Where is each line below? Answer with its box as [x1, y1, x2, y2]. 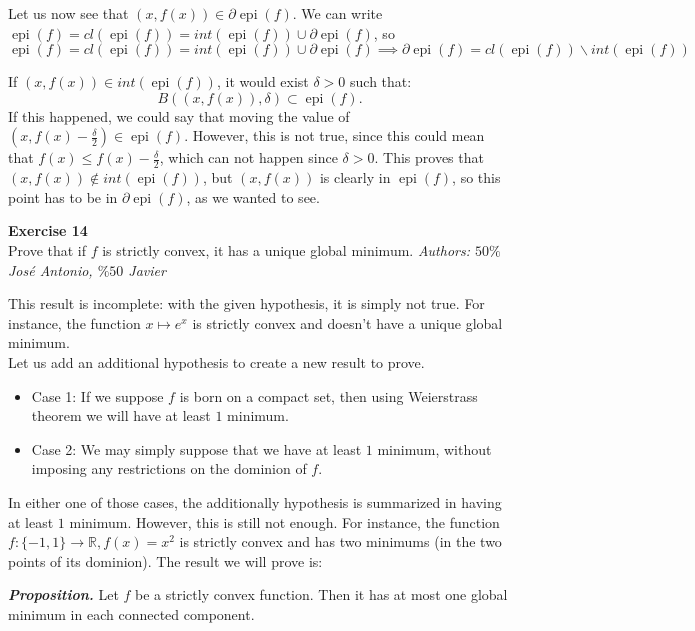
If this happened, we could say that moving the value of [8, 105, 350, 126]
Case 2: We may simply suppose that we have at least [31, 438, 362, 459]
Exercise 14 [8, 220, 88, 241]
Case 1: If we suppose [31, 385, 164, 406]
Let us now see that [8, 3, 129, 23]
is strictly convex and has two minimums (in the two [179, 531, 502, 552]
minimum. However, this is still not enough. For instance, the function [69, 511, 500, 532]
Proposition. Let [8, 584, 119, 605]
